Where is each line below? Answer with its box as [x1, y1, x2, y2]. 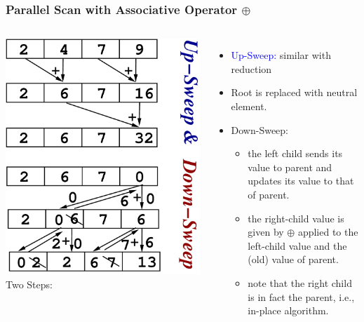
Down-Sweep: [231, 122, 288, 137]
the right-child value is [248, 210, 344, 225]
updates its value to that [248, 173, 354, 188]
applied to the [297, 224, 358, 239]
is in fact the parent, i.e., [248, 289, 355, 304]
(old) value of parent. [248, 252, 339, 267]
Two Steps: [6, 276, 53, 291]
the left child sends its [248, 146, 343, 161]
